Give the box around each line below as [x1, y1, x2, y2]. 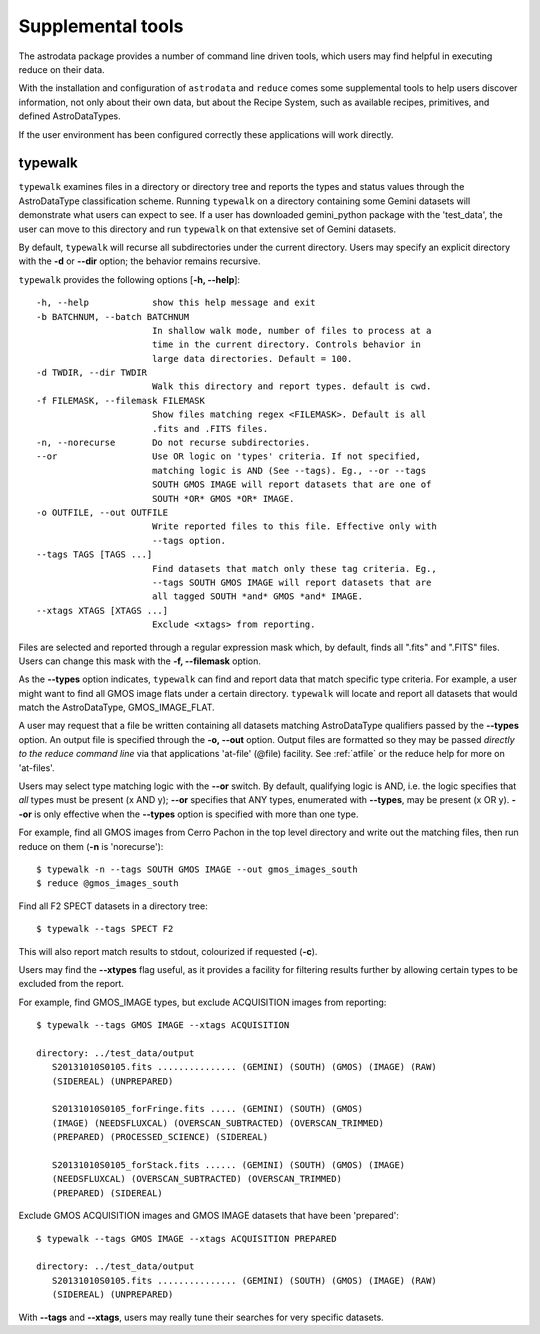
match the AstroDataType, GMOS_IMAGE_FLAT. [18, 701, 215, 714]
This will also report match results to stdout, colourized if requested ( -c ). [18, 945, 318, 957]
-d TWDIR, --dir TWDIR [36, 367, 148, 379]
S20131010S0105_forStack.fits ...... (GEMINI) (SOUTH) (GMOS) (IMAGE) [51, 1160, 406, 1171]
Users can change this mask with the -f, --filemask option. [18, 655, 262, 667]
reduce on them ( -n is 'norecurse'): [18, 840, 164, 852]
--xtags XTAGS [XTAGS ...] [36, 605, 169, 616]
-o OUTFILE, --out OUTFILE [36, 507, 169, 518]
